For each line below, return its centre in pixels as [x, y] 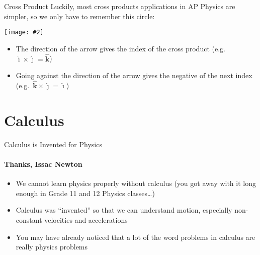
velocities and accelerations [86, 219]
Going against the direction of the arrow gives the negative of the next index [134, 75]
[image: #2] [24, 33]
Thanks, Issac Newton [43, 164]
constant [29, 219]
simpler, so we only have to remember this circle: [79, 16]
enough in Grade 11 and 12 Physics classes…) [85, 193]
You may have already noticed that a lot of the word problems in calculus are [136, 237]
